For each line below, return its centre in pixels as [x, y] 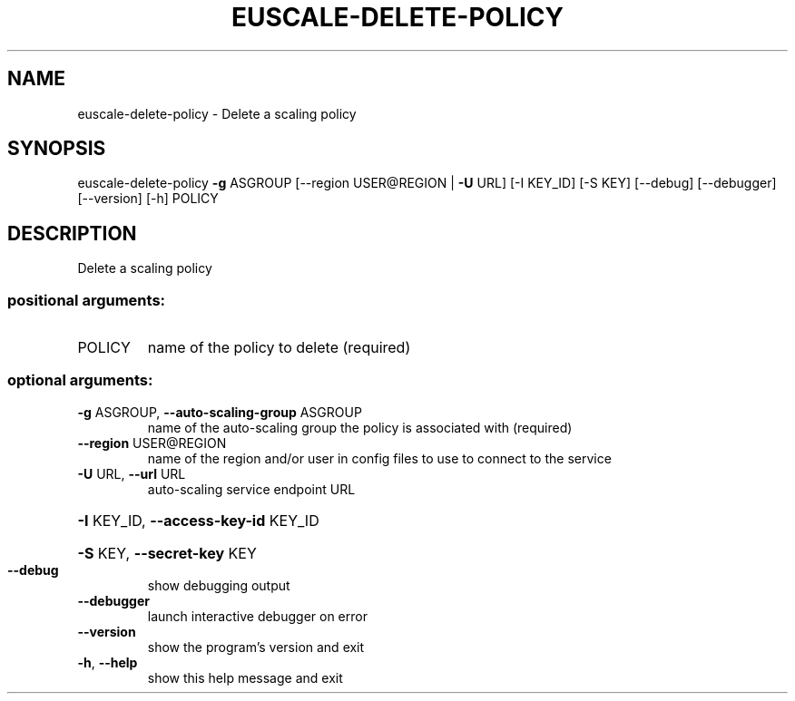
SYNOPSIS [57, 149]
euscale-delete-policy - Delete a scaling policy [217, 113]
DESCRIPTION [72, 233]
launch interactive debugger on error [257, 616]
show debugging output [219, 585]
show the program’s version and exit [256, 647]
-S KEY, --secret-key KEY [167, 553]
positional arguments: [87, 300]
